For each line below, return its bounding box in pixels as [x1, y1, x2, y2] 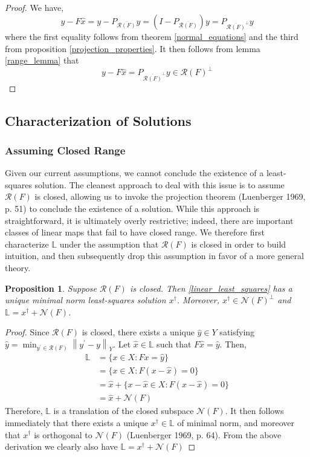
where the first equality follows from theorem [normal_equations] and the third [5, 30, 299, 42]
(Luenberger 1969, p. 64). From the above [126, 428, 282, 441]
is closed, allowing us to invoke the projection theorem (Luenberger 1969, [34, 190, 306, 203]
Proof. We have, [5, 1, 64, 13]
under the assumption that [59, 237, 159, 250]
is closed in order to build [191, 237, 286, 250]
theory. [5, 261, 31, 274]
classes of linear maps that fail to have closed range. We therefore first [5, 226, 265, 238]
